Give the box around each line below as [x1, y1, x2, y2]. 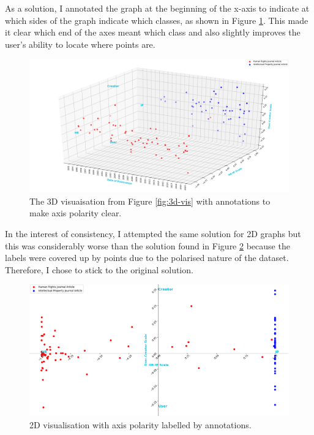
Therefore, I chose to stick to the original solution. [5, 263, 193, 276]
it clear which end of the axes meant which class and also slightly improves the [5, 26, 301, 39]
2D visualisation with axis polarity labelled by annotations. [29, 418, 252, 431]
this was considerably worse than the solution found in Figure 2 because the [5, 239, 290, 252]
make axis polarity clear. [29, 206, 122, 219]
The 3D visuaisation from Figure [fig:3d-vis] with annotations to [29, 194, 271, 207]
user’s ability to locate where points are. [5, 37, 155, 50]
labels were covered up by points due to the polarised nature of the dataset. [5, 251, 289, 264]
